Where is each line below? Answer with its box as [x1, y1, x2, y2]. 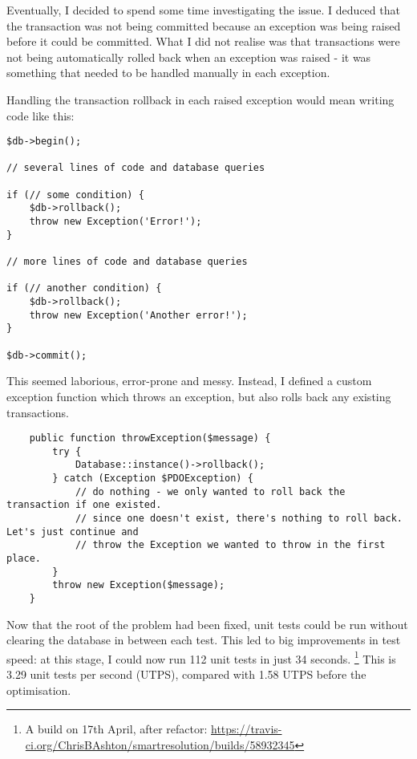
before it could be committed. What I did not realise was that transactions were [6, 33, 400, 50]
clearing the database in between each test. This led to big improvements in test [6, 631, 401, 648]
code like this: [6, 107, 75, 124]
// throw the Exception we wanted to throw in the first [75, 539, 386, 551]
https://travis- [211, 720, 282, 737]
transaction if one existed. [6, 499, 162, 511]
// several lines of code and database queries [6, 162, 265, 174]
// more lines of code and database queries [6, 256, 248, 268]
